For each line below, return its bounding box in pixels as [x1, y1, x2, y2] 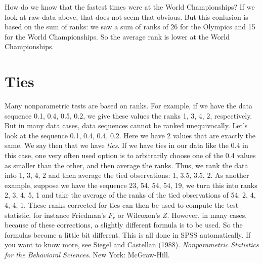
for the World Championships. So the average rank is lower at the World [5, 31, 230, 42]
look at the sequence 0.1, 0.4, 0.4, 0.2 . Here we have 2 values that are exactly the [5, 130, 256, 140]
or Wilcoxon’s [117, 209, 160, 220]
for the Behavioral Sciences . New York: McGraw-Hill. [5, 249, 170, 259]
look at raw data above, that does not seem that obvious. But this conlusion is [5, 11, 248, 22]
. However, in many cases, [167, 209, 247, 220]
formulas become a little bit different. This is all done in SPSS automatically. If [5, 229, 251, 240]
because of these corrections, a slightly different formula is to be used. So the [5, 219, 243, 230]
